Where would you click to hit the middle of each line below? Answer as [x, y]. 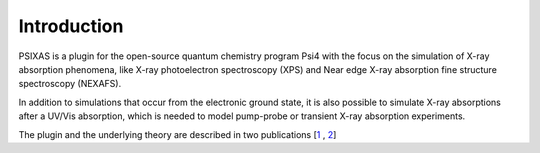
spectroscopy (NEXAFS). [70, 84]
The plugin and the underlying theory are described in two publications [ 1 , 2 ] [177, 134]
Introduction [71, 26]
